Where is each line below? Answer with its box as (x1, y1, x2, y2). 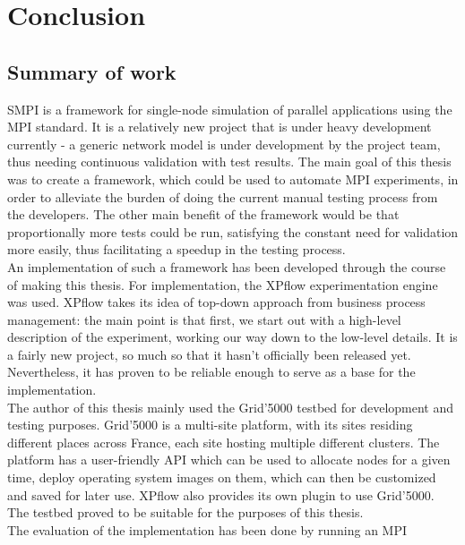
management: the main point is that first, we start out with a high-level (7, 310, 401, 328)
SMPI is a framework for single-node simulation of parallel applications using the (7, 99, 452, 118)
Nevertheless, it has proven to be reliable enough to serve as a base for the (7, 362, 416, 381)
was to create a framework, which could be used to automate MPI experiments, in (7, 169, 459, 188)
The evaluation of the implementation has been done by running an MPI (7, 520, 408, 539)
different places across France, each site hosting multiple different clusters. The (7, 432, 440, 451)
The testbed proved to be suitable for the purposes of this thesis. (7, 503, 364, 522)
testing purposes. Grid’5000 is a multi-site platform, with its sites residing (7, 415, 413, 434)
